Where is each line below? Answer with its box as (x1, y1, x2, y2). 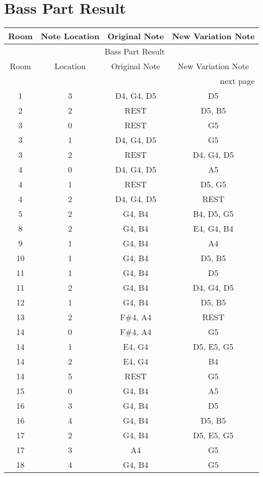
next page (220, 75, 255, 87)
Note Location (41, 30, 99, 42)
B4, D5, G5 (193, 208, 234, 220)
